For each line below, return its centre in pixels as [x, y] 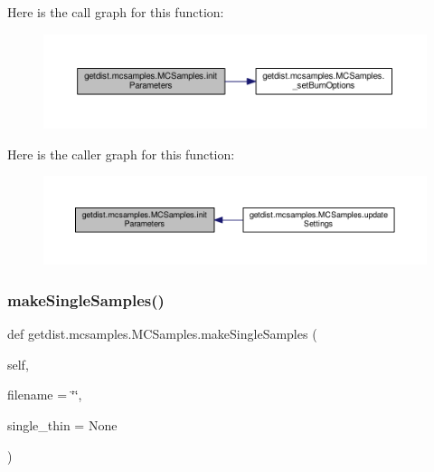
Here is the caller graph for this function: [121, 154]
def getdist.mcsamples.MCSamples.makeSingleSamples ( [162, 334]
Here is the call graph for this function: [116, 12]
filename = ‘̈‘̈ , [45, 395]
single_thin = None [62, 425]
